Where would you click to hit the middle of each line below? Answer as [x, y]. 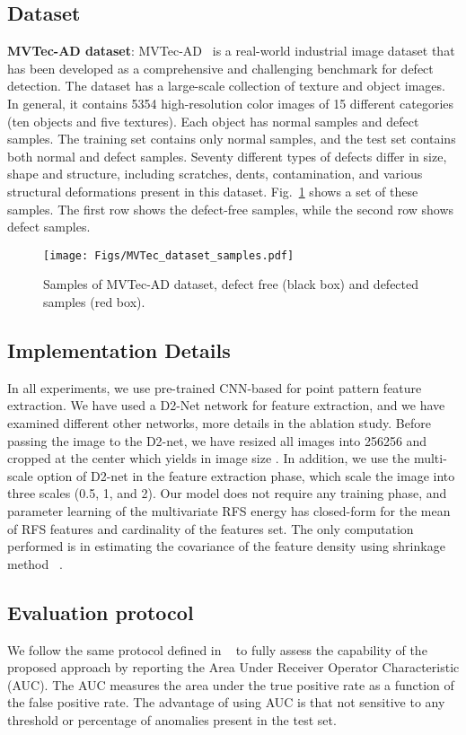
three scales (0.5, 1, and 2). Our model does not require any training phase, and [227, 493]
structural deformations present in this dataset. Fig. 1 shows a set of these [213, 191]
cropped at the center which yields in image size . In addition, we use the [209, 458]
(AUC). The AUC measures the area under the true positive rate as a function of [231, 684]
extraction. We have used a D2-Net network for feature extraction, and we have [226, 405]
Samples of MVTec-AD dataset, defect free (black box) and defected [231, 284]
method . [35, 563]
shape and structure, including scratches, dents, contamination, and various [215, 174]
